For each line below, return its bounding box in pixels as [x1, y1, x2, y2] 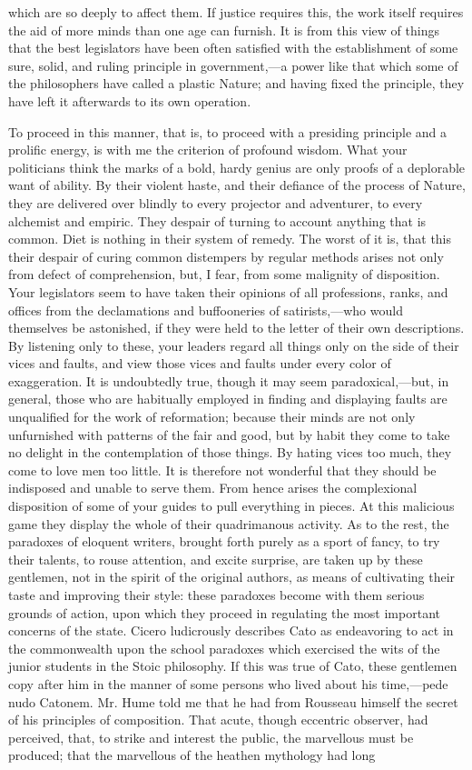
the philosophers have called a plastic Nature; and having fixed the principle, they [8, 74, 465, 93]
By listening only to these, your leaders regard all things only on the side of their [8, 335, 459, 355]
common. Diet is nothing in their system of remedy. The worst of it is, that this [8, 229, 452, 248]
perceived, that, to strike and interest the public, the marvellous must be [8, 727, 414, 746]
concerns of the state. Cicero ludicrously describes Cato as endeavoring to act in [8, 621, 454, 640]
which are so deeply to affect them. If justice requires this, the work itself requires [8, 3, 464, 21]
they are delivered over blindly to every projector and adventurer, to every [8, 193, 423, 212]
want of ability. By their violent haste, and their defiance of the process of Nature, [8, 175, 466, 195]
